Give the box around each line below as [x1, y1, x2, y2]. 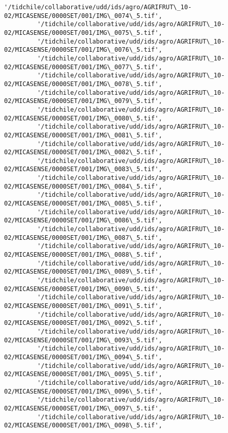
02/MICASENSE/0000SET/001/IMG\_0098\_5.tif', [4, 422, 162, 429]
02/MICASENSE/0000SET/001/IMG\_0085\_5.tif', [4, 200, 162, 208]
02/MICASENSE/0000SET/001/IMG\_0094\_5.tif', [4, 353, 162, 361]
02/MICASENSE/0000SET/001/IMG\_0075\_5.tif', [4, 29, 162, 36]
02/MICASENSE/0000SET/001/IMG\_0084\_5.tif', [4, 182, 162, 190]
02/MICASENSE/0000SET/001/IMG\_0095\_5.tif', [4, 370, 162, 378]
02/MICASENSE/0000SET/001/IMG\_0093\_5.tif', [4, 336, 162, 344]
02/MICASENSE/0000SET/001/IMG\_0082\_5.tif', [4, 149, 162, 156]
